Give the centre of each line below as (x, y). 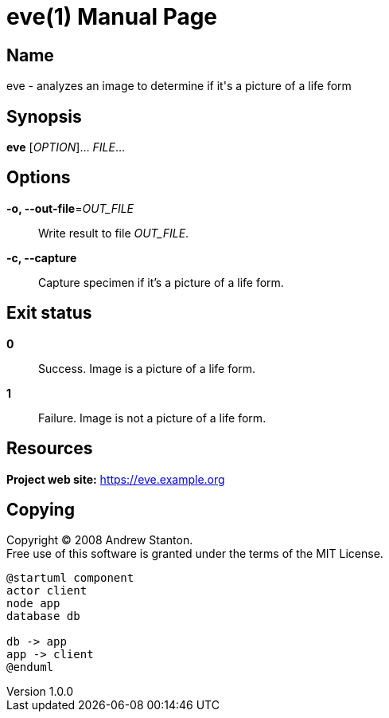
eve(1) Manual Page (112, 17)
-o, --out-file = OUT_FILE (70, 208)
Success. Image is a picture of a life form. (147, 368)
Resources (50, 449)
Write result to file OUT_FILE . (114, 233)
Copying (41, 509)
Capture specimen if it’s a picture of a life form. (161, 282)
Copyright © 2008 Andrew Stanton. (100, 540)
